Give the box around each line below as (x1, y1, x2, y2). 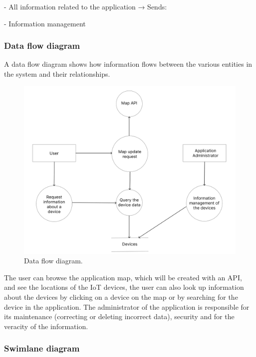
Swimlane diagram (4, 342, 80, 355)
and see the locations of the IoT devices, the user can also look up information (4, 282, 244, 292)
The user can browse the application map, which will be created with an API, (4, 272, 242, 282)
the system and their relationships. (4, 69, 110, 79)
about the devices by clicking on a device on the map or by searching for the (4, 292, 238, 302)
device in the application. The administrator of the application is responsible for (4, 301, 250, 312)
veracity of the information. (4, 321, 88, 331)
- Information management (4, 18, 86, 28)
